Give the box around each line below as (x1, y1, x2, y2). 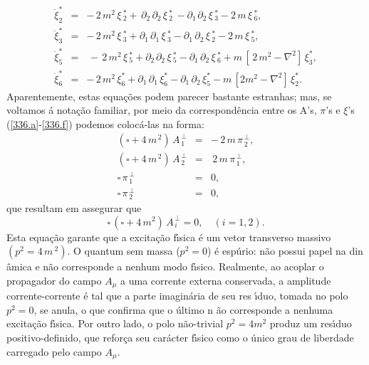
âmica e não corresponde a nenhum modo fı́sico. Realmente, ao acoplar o (6, 259, 324, 274)
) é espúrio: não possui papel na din (207, 243, 363, 258)
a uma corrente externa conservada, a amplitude (120, 273, 331, 287)
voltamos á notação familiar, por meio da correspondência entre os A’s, (6, 102, 317, 117)
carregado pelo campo (6, 344, 102, 359)
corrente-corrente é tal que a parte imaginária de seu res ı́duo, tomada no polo (6, 288, 348, 303)
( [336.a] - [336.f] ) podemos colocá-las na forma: (6, 116, 204, 131)
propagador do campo (6, 273, 102, 287)
